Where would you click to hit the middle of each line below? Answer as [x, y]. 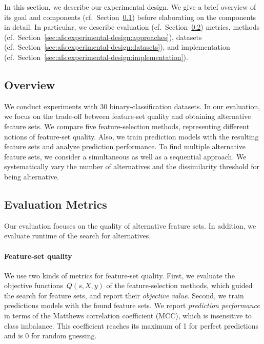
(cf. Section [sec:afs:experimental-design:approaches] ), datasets [103, 37]
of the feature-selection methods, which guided [179, 285]
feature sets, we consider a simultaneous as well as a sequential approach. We [125, 156]
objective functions [34, 285]
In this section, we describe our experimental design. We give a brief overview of [130, 7]
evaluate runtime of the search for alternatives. [78, 236]
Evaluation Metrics [56, 204]
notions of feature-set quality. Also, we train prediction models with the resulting [131, 136]
